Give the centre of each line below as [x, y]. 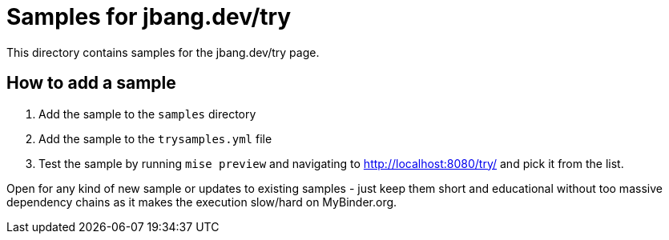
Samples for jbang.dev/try [149, 17]
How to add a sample [91, 83]
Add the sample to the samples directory [147, 114]
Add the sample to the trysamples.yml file [155, 138]
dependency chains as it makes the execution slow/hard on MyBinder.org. [202, 202]
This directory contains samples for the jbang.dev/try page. [163, 52]
